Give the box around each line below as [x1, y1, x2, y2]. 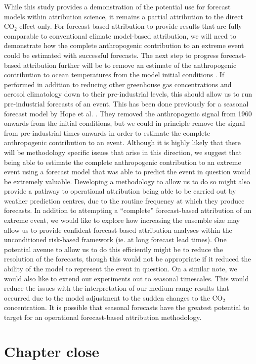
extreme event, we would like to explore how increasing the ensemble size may [4, 215, 240, 225]
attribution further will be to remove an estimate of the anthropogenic [23, 59, 237, 70]
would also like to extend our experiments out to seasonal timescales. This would [4, 273, 249, 283]
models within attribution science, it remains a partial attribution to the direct [4, 11, 243, 21]
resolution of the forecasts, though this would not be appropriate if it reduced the [4, 254, 251, 264]
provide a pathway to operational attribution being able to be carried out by [4, 186, 236, 196]
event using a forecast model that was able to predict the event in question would [4, 166, 251, 177]
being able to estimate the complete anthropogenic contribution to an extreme [4, 156, 241, 167]
